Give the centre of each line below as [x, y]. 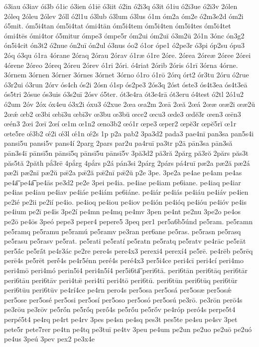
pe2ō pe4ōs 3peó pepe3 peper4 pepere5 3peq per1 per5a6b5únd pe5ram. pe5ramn [129, 221]
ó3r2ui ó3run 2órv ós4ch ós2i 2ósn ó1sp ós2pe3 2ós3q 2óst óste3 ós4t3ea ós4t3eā [126, 84]
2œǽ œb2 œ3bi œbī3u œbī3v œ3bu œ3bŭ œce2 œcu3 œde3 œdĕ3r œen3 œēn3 [123, 114]
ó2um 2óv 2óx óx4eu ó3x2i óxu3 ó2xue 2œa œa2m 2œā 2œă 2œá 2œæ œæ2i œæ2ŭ [129, 104]
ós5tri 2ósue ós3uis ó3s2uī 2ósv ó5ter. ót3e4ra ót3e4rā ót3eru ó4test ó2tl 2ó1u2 [124, 94]
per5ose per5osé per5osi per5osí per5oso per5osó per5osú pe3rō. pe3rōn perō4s [123, 299]
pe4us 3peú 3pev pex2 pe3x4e [50, 339]
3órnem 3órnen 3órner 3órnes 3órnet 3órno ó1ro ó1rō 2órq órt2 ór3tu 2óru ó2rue [127, 75]
